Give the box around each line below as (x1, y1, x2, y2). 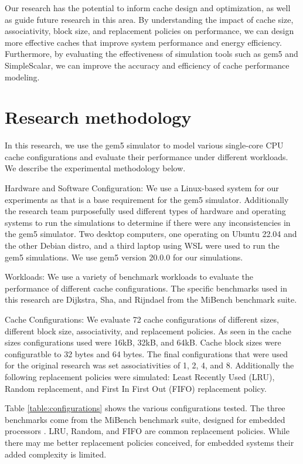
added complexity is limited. (5, 448, 107, 460)
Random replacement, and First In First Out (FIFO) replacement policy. (5, 382, 267, 394)
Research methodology (5, 105, 192, 129)
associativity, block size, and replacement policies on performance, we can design (5, 25, 294, 37)
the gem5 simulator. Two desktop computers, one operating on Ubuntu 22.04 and (5, 228, 297, 240)
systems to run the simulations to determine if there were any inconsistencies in (5, 216, 291, 228)
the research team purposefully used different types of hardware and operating (5, 205, 286, 217)
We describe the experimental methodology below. (5, 162, 186, 174)
